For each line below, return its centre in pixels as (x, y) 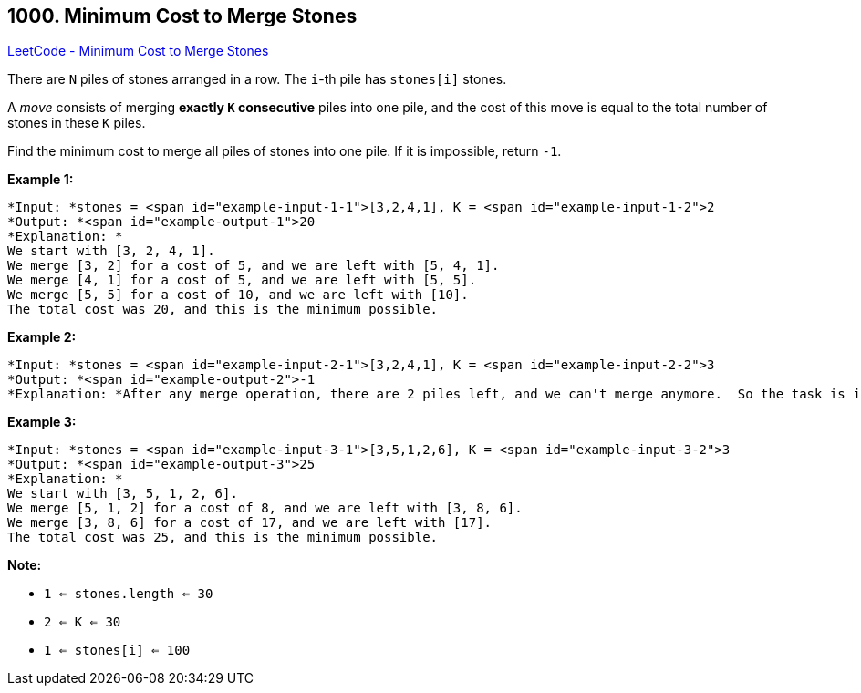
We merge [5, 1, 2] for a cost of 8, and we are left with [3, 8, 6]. (265, 508)
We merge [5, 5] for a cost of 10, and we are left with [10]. (238, 295)
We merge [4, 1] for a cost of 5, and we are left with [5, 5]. (242, 280)
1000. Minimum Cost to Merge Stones (182, 16)
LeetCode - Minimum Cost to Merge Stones (138, 51)
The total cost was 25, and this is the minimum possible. (223, 538)
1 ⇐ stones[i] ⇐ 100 (117, 651)
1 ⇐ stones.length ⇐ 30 (129, 594)
